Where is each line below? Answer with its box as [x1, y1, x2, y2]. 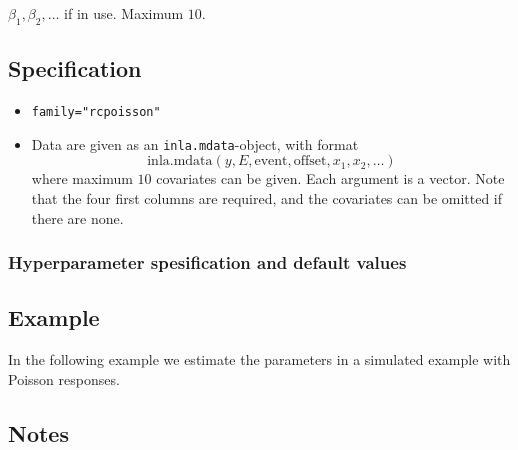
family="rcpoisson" [31, 105, 161, 119]
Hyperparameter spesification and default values [8, 250, 407, 275]
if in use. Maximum [64, 3, 184, 23]
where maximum [31, 168, 133, 189]
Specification [8, 53, 142, 84]
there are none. [31, 207, 124, 228]
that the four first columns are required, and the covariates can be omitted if [31, 187, 503, 208]
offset [293, 154, 327, 169]
